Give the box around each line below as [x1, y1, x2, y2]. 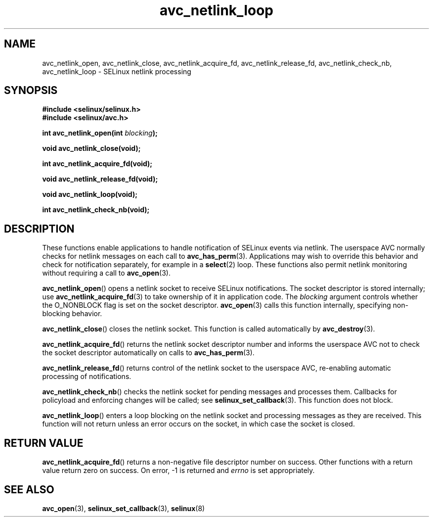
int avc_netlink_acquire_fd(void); [42, 159, 153, 168]
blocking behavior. [42, 309, 102, 318]
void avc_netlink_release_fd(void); [42, 175, 158, 184]
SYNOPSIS [4, 84, 58, 97]
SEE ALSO [4, 483, 54, 496]
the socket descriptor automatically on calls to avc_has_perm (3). [42, 348, 255, 357]
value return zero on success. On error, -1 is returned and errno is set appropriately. [42, 466, 315, 475]
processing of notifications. [42, 372, 131, 381]
